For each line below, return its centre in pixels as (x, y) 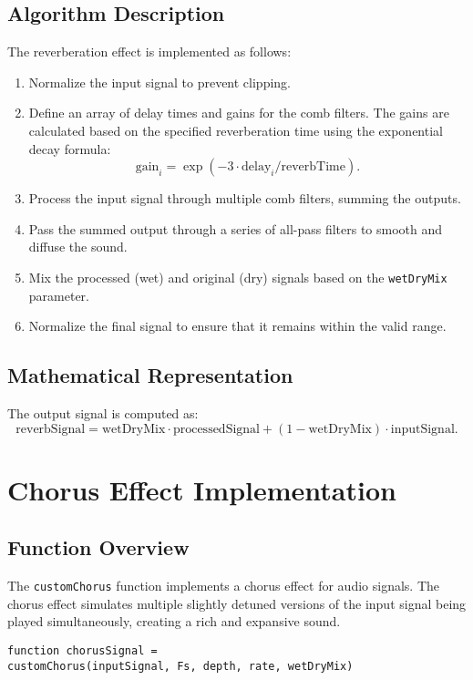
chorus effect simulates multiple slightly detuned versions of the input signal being (237, 603)
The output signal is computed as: (103, 413)
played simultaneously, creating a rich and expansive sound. (174, 621)
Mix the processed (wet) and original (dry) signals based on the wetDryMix (238, 277)
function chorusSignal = (82, 651)
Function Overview (98, 547)
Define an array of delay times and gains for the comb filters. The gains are (239, 113)
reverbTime (313, 167)
